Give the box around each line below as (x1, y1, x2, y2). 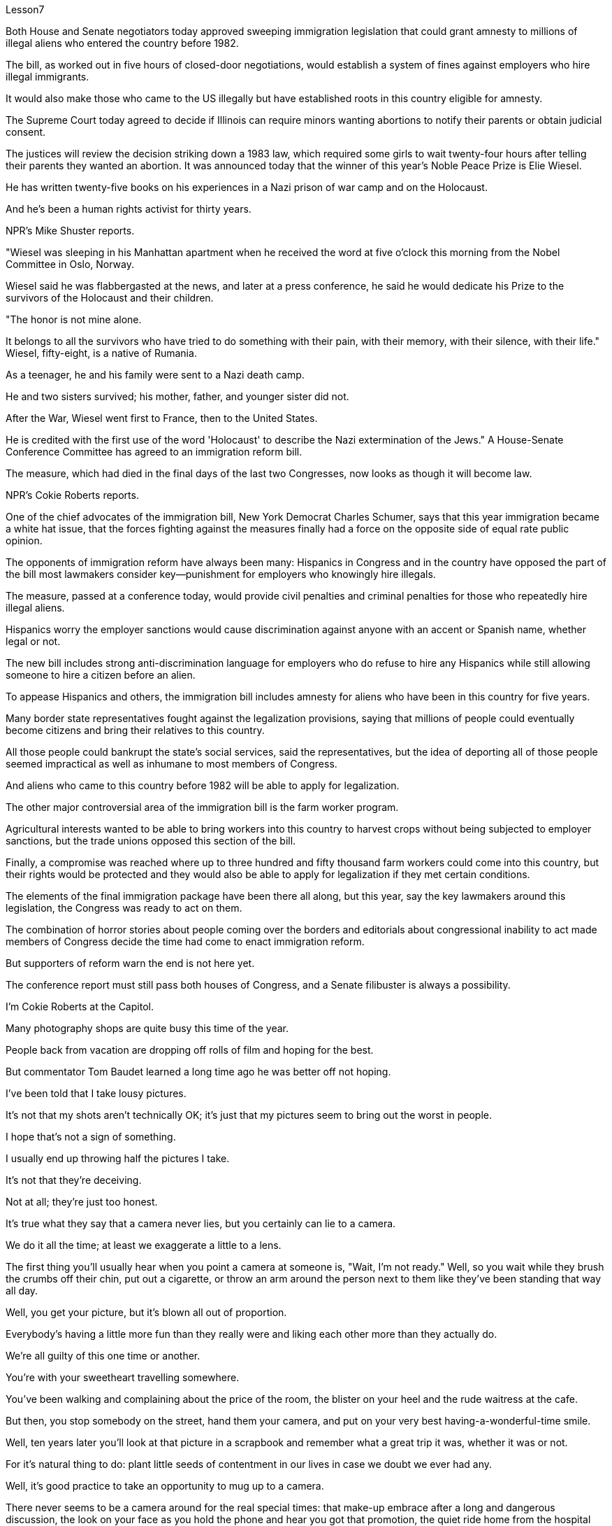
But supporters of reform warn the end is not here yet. (6, 957, 255, 969)
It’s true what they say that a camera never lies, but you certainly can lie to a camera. (6, 1217, 396, 1229)
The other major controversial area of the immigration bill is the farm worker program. (6, 801, 399, 813)
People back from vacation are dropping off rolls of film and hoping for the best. (6, 1044, 374, 1056)
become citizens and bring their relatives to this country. (6, 724, 265, 736)
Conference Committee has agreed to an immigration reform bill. (6, 446, 303, 458)
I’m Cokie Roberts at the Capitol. (6, 1001, 154, 1012)
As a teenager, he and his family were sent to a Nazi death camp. (6, 369, 305, 381)
